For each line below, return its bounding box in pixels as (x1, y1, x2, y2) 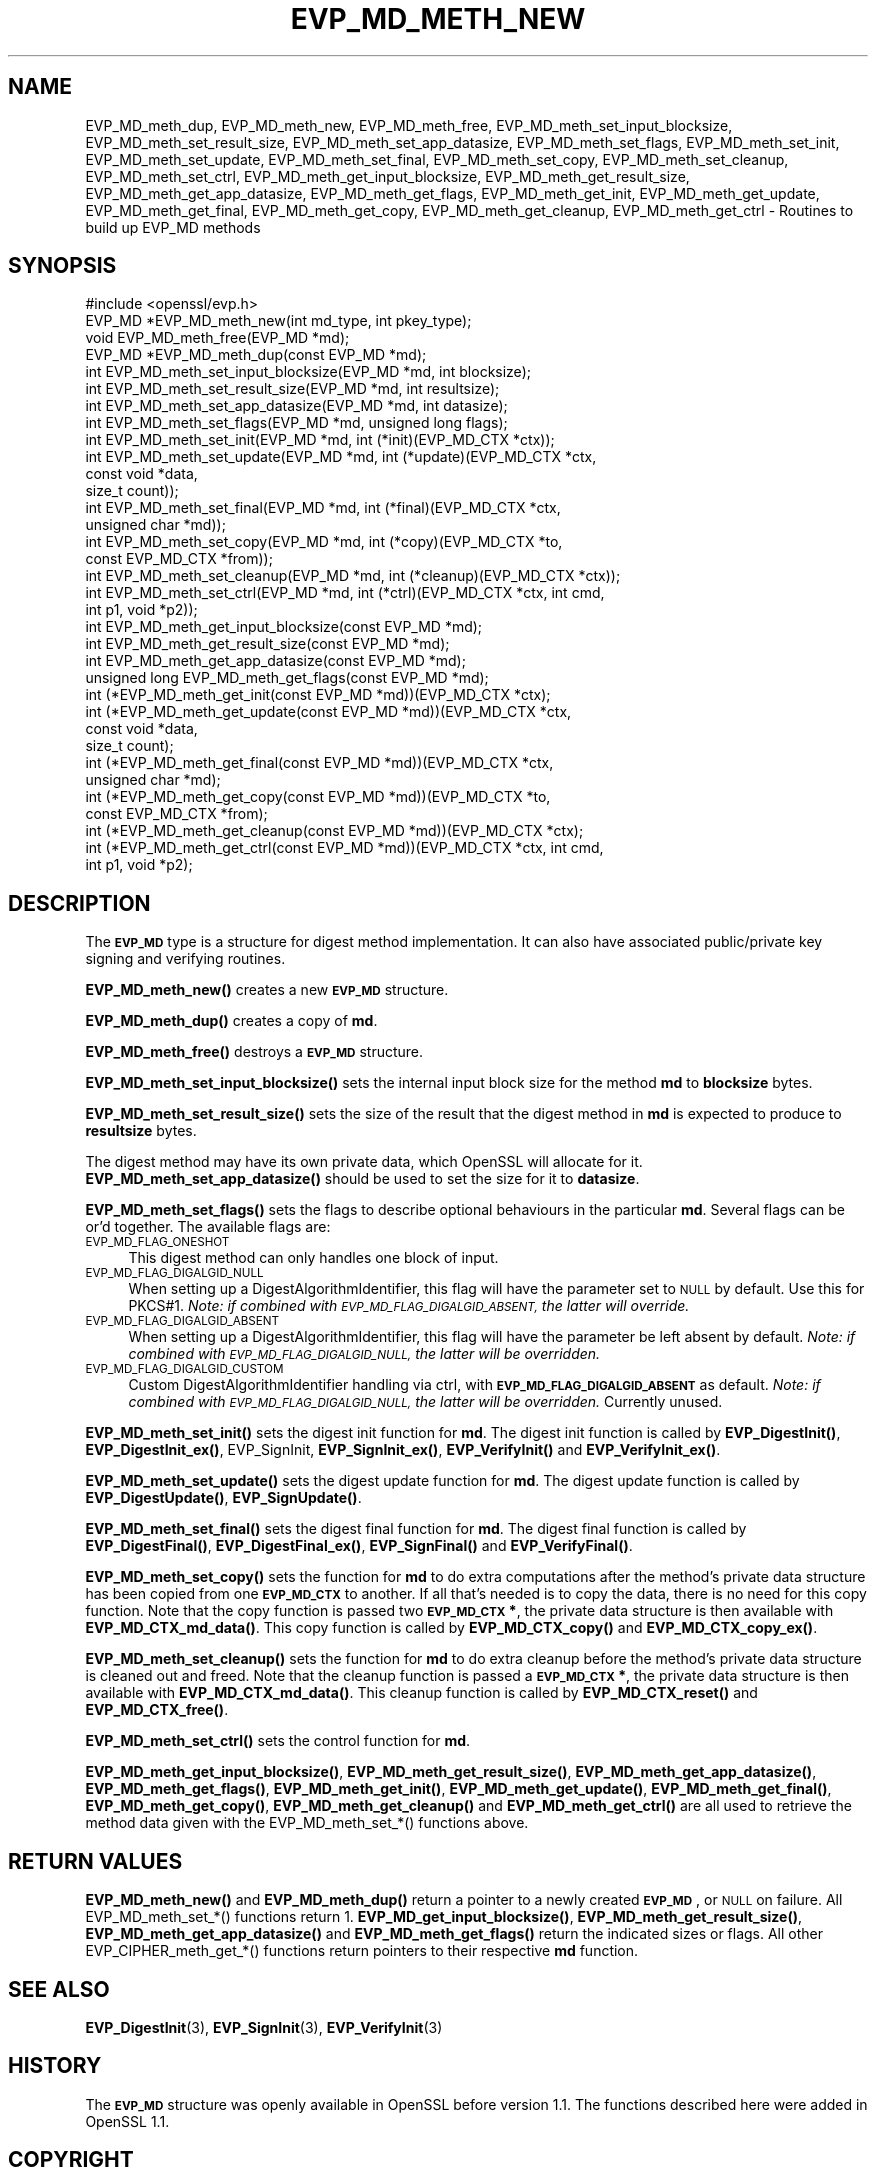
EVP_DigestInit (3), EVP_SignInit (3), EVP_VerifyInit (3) (85, 2018, 443, 2036)
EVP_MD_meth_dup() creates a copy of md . (85, 1012, 378, 1030)
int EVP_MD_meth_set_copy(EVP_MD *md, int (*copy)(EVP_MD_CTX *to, (85, 533, 563, 551)
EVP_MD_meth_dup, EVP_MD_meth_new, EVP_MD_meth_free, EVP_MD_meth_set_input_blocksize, (85, 116, 733, 134)
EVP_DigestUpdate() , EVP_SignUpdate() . (85, 1489, 362, 1507)
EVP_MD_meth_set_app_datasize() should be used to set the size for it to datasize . (85, 1170, 640, 1188)
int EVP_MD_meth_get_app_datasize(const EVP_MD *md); (85, 652, 466, 670)
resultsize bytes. (85, 1122, 197, 1140)
